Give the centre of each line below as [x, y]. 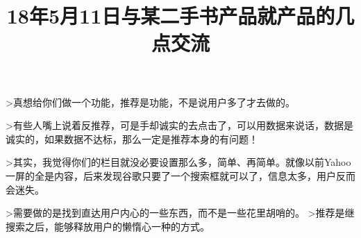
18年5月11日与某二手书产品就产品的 [171, 16]
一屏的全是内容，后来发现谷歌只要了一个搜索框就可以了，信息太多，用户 [171, 175]
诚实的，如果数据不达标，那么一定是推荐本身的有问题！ [132, 138]
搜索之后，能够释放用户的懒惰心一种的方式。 [108, 226]
